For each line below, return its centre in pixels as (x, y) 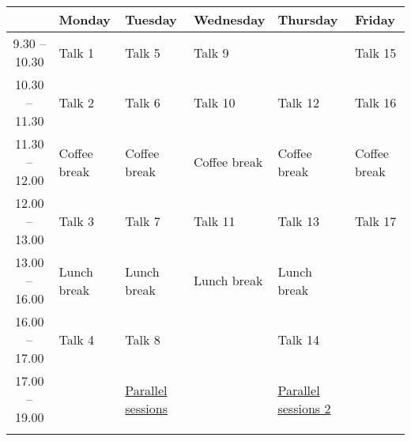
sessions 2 (304, 408)
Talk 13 (298, 221)
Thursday (308, 19)
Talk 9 (211, 52)
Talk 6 (143, 102)
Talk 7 (143, 221)
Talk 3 (77, 221)
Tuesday (151, 19)
